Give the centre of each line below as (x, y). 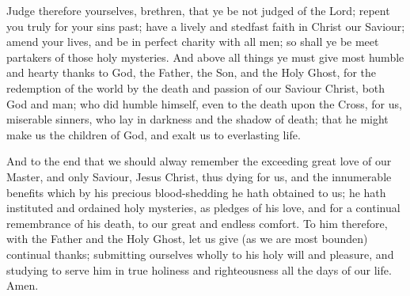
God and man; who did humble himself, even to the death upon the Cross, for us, (204, 103)
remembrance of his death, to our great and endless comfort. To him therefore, (197, 223)
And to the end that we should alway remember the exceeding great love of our (199, 161)
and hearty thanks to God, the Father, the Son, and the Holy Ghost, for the (191, 72)
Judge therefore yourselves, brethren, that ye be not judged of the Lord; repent (198, 10)
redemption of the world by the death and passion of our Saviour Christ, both (196, 87)
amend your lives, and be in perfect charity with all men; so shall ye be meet (193, 42)
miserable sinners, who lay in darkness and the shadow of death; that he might (197, 119)
